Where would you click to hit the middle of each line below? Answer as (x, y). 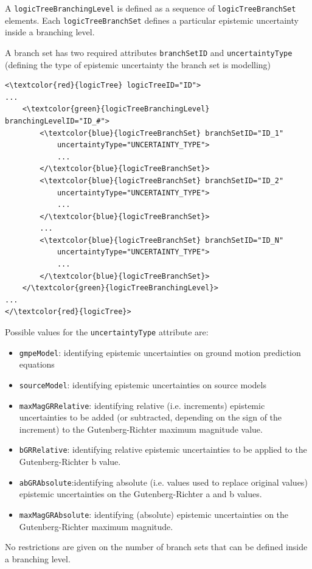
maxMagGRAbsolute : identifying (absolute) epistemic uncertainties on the (154, 514)
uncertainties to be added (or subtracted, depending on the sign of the (151, 417)
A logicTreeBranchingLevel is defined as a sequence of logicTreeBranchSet (151, 8)
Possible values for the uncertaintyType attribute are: (107, 332)
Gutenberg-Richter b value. (70, 462)
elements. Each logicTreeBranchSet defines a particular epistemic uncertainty (152, 20)
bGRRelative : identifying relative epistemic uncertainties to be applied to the (163, 449)
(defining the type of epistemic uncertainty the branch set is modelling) (138, 64)
